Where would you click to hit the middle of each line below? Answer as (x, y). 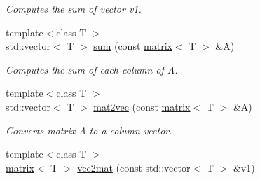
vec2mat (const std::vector (134, 167)
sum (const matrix (133, 46)
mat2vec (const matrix (142, 106)
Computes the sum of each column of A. (92, 69)
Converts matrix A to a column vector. (89, 130)
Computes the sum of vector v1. (74, 8)
